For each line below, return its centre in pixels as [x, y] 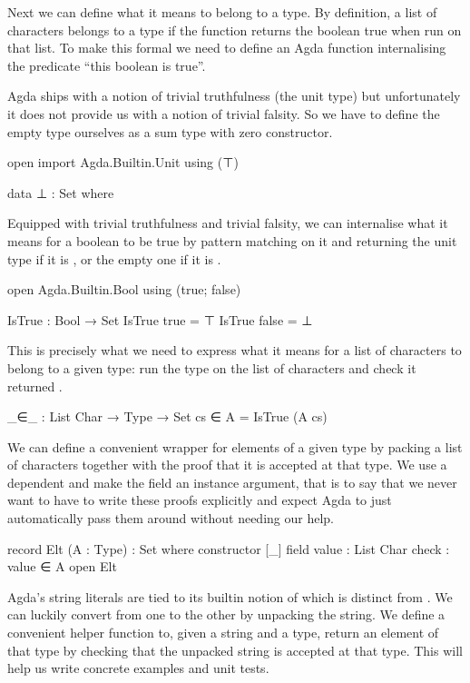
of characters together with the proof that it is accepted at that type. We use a [227, 465]
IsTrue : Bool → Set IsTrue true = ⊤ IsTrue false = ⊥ [160, 319]
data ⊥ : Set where [61, 192]
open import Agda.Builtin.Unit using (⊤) [123, 162]
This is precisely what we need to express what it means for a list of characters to [235, 350]
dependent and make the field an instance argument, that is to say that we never [232, 482]
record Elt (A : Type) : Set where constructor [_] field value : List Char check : [229, 548]
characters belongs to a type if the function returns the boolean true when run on [235, 30]
